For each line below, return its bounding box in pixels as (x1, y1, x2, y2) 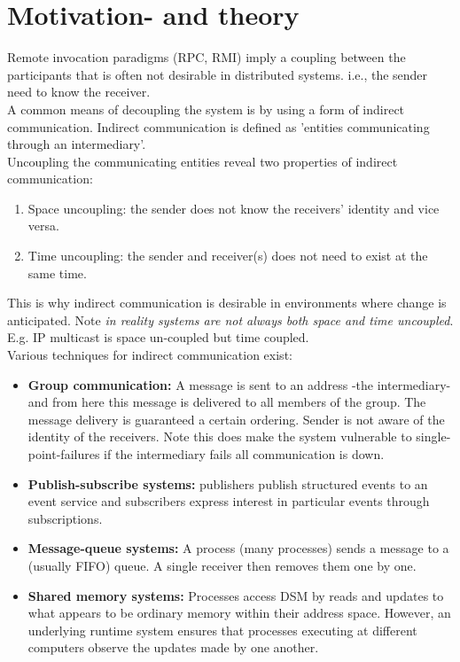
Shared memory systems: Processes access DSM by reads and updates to (27, 586, 444, 604)
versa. (27, 216, 59, 235)
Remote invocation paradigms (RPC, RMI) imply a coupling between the (7, 48, 406, 66)
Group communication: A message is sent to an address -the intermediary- (27, 375, 451, 393)
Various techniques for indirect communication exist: (7, 346, 292, 364)
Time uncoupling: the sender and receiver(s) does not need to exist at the (27, 246, 428, 265)
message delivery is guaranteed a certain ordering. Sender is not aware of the (27, 409, 445, 428)
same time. (27, 263, 87, 282)
